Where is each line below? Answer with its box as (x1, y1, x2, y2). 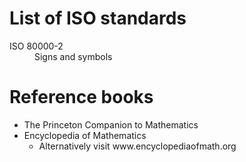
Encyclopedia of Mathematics (23, 129, 147, 141)
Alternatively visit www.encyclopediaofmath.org (38, 140, 237, 152)
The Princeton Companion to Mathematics (23, 118, 199, 131)
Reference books (9, 86, 154, 109)
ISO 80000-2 (9, 40, 64, 52)
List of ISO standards (9, 7, 187, 30)
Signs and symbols (34, 50, 113, 62)
